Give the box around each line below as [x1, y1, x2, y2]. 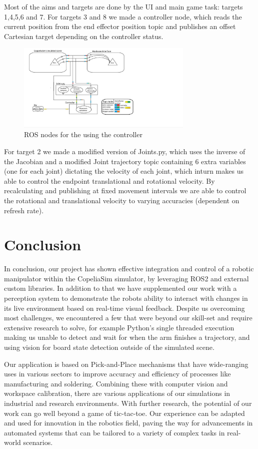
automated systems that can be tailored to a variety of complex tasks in [4, 427, 225, 437]
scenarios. [23, 437, 53, 447]
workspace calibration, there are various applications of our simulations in [4, 388, 230, 398]
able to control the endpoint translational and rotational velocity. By [4, 175, 215, 186]
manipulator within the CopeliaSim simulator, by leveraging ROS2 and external [4, 273, 249, 283]
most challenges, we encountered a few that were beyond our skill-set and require [4, 312, 252, 323]
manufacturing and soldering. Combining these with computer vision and [4, 378, 228, 388]
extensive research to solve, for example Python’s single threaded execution [4, 322, 234, 332]
